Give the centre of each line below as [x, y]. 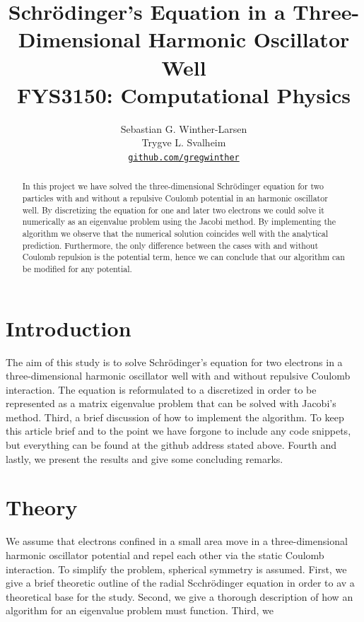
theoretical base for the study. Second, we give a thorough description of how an [180, 596]
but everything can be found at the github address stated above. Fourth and [171, 445]
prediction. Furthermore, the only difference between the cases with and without [170, 245]
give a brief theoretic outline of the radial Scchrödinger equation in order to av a [180, 583]
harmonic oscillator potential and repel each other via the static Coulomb [165, 554]
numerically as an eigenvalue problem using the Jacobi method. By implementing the [179, 222]
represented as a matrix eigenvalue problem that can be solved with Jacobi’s [171, 403]
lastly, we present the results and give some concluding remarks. [145, 458]
